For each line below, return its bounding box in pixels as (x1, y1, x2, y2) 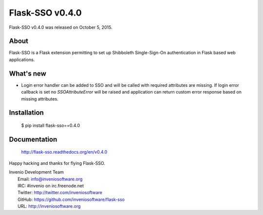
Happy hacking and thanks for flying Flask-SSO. (9, 160, 106, 166)
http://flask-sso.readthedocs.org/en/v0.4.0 (21, 149, 108, 155)
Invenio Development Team (9, 169, 64, 175)
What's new (9, 69, 46, 78)
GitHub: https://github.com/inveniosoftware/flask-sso (18, 196, 125, 202)
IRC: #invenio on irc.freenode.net (18, 183, 84, 189)
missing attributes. (21, 96, 58, 102)
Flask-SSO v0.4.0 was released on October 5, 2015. (9, 24, 113, 30)
